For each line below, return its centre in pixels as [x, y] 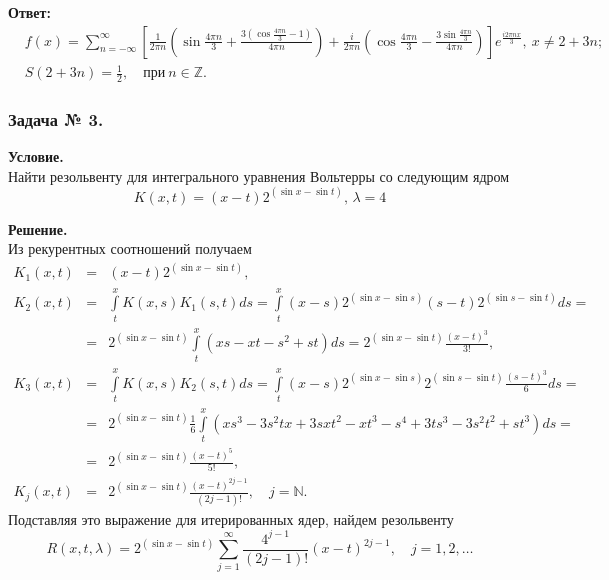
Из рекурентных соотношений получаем [130, 248]
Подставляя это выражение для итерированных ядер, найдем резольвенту [231, 518]
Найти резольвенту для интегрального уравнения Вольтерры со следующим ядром [259, 175]
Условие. [36, 156]
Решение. [38, 228]
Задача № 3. [56, 118]
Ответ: [29, 12]
